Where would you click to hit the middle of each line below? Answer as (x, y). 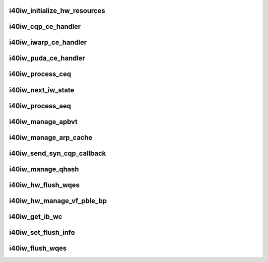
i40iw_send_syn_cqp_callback (58, 153)
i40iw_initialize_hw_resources (57, 11)
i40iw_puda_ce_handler (47, 58)
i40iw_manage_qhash (44, 169)
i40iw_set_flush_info (42, 232)
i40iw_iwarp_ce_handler (48, 42)
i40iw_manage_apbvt (43, 122)
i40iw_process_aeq (40, 106)
